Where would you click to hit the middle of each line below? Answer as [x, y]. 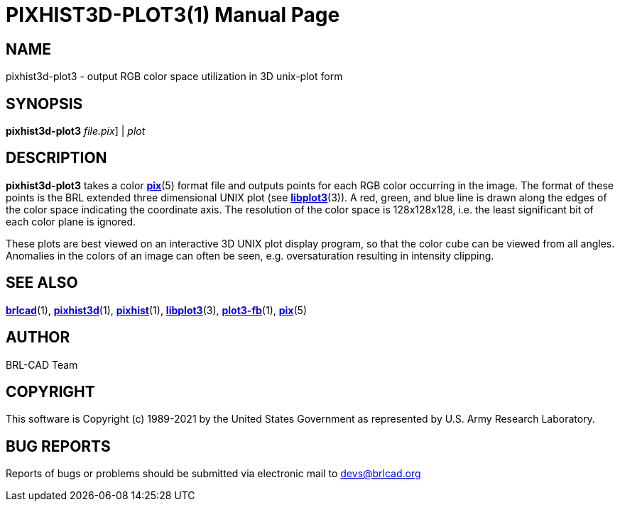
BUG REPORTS [58, 446]
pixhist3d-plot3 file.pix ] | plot [76, 131]
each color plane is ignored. [71, 221]
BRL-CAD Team [42, 364]
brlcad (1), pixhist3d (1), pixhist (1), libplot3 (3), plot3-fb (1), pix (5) [156, 310]
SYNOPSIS [44, 104]
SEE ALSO [42, 283]
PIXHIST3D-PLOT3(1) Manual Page [173, 15]
